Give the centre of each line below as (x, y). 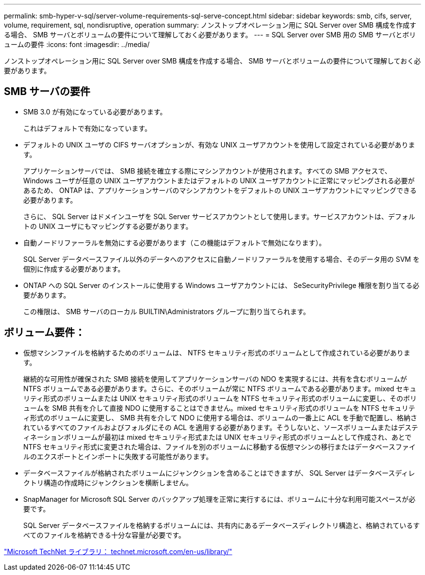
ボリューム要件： (45, 333)
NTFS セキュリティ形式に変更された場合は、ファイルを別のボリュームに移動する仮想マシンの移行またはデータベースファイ (220, 447)
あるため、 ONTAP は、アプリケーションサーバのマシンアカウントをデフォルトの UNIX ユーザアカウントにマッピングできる (220, 190)
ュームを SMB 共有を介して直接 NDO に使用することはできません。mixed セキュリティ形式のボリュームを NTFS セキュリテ (219, 408)
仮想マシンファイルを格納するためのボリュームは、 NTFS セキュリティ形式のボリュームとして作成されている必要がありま (217, 352)
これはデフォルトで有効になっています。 (87, 128)
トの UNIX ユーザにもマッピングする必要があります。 (108, 226)
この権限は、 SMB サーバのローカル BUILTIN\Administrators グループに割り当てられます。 (167, 311)
